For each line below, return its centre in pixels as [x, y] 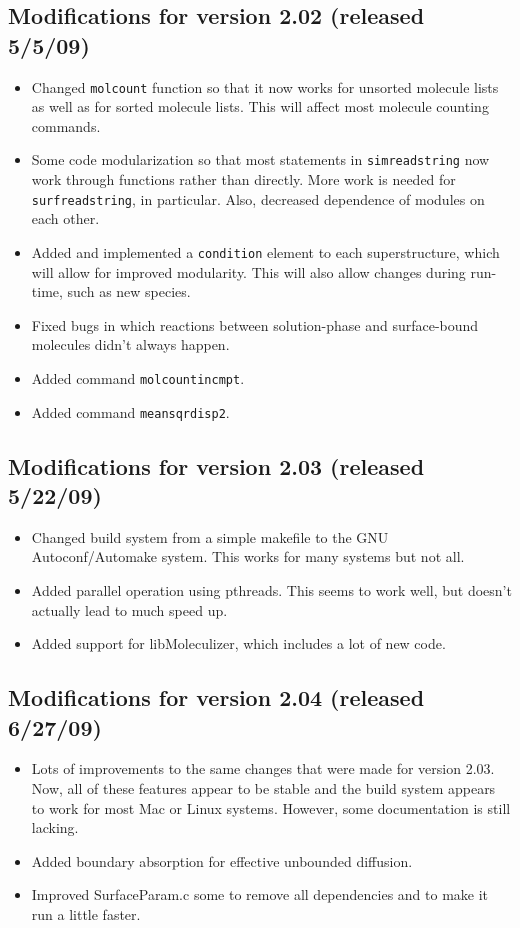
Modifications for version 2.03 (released [216, 465]
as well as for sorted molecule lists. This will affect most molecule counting [260, 106]
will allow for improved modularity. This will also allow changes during [248, 271]
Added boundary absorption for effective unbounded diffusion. [222, 860]
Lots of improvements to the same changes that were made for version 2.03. [263, 768]
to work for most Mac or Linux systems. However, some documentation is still [271, 807]
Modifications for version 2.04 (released [216, 697]
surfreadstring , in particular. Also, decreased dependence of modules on [258, 198]
